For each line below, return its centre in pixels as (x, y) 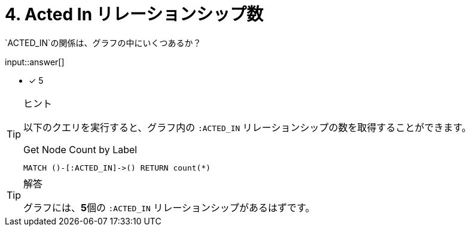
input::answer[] (35, 62)
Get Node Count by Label (80, 149)
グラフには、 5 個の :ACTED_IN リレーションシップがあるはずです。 (169, 207)
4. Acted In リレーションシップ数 (134, 14)
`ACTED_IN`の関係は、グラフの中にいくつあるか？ (103, 42)
